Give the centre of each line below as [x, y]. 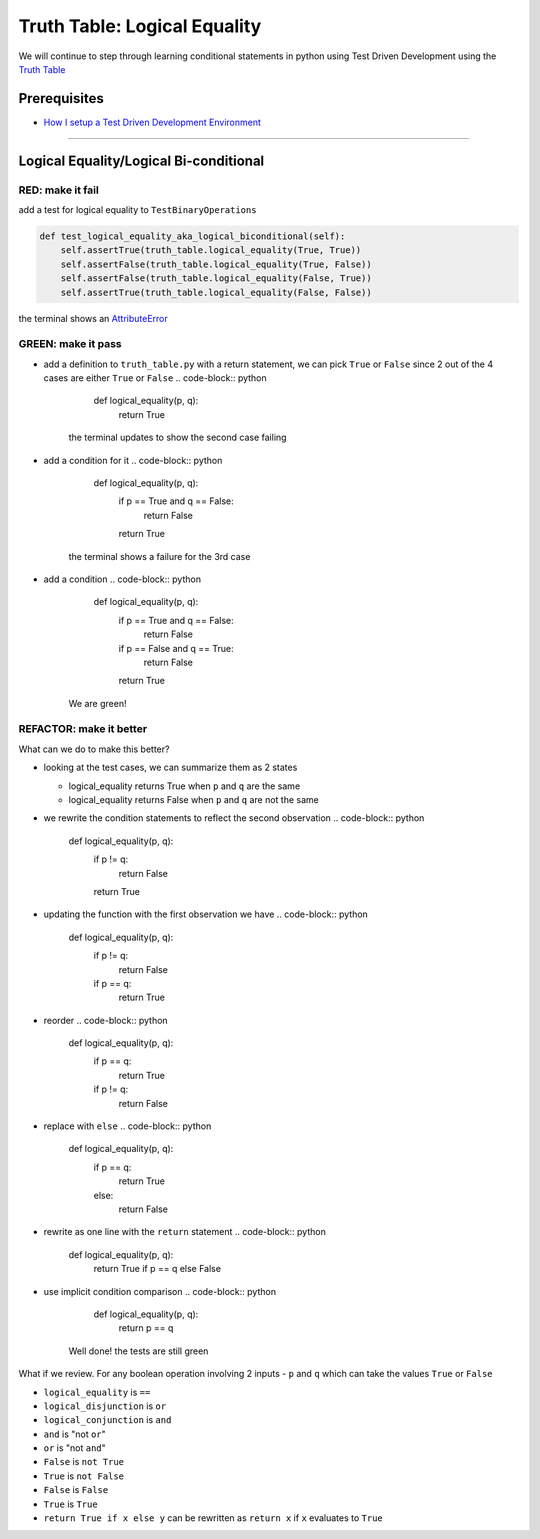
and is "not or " [75, 1434]
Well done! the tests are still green [138, 1351]
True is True [71, 1504]
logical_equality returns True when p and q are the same [184, 786]
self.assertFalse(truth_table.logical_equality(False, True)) [216, 278]
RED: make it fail [58, 190]
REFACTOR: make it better [83, 729]
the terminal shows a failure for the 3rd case [159, 556]
